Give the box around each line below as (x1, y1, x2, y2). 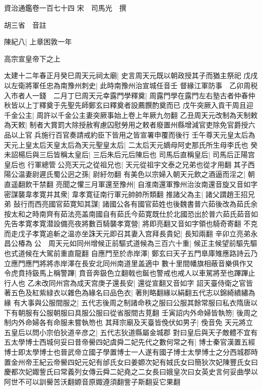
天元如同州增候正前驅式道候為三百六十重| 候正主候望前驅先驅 (55, 238, 257, 248)
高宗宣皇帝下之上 (4, 53, 60, 63)
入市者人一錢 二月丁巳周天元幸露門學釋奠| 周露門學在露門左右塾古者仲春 (4, 90, 248, 100)
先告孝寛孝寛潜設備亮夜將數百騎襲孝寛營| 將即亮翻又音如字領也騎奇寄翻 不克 (4, 218, 258, 229)
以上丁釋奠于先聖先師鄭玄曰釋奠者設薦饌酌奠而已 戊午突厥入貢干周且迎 (18, 100, 253, 110)
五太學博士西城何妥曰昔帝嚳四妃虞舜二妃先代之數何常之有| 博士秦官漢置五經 (4, 337, 255, 347)
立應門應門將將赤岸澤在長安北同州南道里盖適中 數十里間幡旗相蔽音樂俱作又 (4, 257, 253, 268)
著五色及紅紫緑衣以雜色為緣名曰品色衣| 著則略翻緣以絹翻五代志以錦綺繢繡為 (4, 287, 255, 298)
